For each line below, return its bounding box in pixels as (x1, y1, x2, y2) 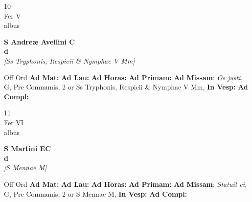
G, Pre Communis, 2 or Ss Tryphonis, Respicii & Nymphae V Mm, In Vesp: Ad (4, 82, 248, 92)
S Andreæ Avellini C (4, 36, 75, 46)
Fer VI (4, 117, 23, 127)
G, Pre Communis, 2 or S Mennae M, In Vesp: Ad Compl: (4, 188, 187, 199)
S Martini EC (4, 143, 51, 154)
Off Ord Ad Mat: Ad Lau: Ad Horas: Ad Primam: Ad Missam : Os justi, (4, 72, 243, 82)
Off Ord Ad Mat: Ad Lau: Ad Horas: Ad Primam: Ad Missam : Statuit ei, (4, 179, 247, 189)
